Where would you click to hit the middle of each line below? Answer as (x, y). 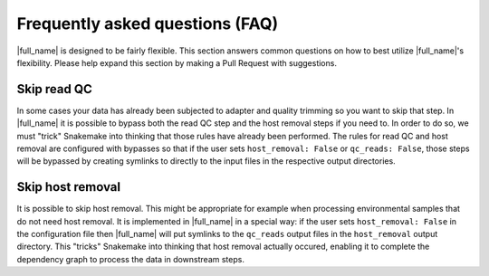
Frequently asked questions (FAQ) (148, 24)
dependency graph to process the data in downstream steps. (130, 259)
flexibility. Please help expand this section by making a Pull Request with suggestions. (177, 62)
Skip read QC (54, 89)
